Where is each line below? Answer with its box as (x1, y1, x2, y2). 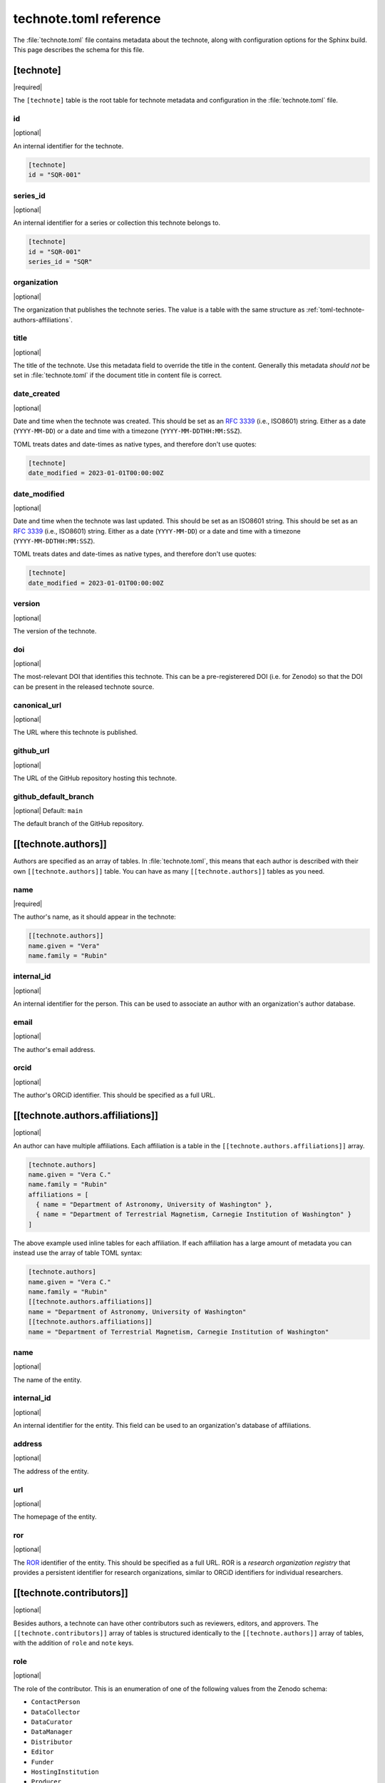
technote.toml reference (13, 11, 161, 26)
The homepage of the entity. (13, 1513, 97, 1521)
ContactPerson (31, 1698, 81, 1706)
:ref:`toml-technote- (306, 305, 365, 314)
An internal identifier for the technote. (13, 141, 124, 150)
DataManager (31, 1728, 73, 1736)
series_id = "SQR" (28, 257, 93, 266)
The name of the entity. (13, 1375, 82, 1384)
